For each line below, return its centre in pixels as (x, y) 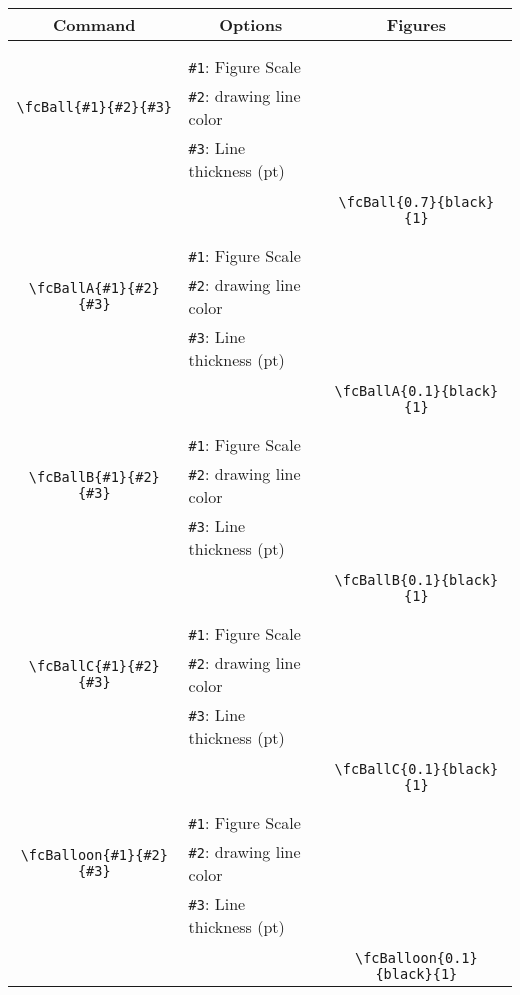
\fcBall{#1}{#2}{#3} (94, 107)
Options (251, 24)
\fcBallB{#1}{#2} (94, 477)
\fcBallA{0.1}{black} (416, 391)
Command (94, 24)
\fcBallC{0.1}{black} (416, 769)
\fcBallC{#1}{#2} (94, 666)
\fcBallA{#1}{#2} (94, 288)
